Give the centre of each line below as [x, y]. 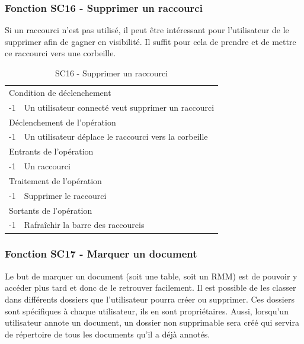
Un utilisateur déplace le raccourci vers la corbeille [116, 136]
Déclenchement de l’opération [63, 122]
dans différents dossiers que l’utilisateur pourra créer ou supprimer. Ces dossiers [150, 299]
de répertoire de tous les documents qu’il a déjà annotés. [108, 334]
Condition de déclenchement [60, 92]
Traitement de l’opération [55, 180]
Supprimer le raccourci [65, 195]
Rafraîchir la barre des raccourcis [84, 225]
